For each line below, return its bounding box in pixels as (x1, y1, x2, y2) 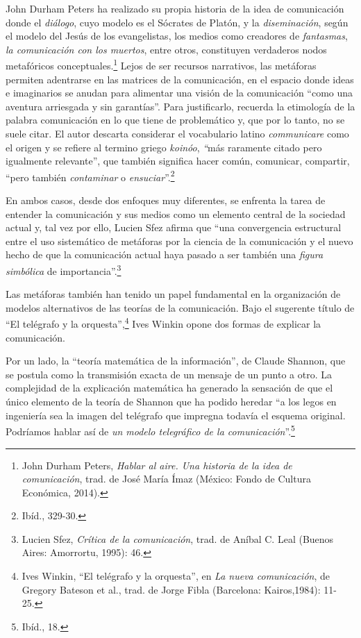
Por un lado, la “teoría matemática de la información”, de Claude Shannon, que (6, 353, 346, 368)
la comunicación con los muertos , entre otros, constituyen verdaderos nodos (6, 42, 327, 56)
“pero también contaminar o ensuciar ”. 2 (6, 167, 175, 184)
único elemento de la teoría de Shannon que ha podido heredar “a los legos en (6, 394, 337, 409)
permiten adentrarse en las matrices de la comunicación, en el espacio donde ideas (6, 72, 354, 86)
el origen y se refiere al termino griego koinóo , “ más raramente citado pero (6, 140, 322, 154)
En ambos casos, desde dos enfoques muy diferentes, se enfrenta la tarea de (6, 193, 326, 208)
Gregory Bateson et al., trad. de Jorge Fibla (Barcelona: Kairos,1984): (22, 582, 321, 596)
